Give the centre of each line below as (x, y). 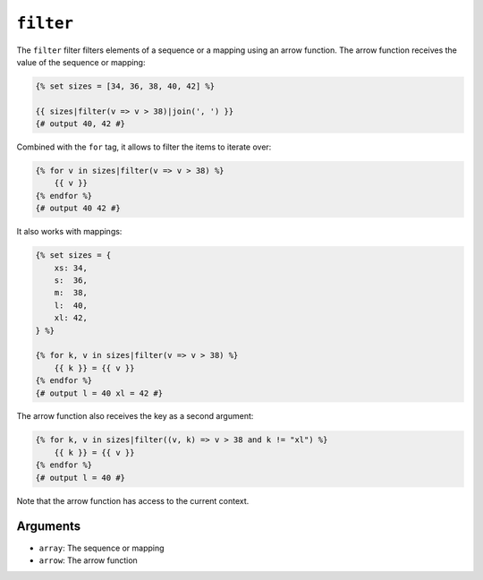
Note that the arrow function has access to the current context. (133, 500)
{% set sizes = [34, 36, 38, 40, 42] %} (125, 86)
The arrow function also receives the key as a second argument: (135, 416)
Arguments (49, 527)
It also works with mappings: (69, 232)
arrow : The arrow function (88, 560)
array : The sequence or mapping (102, 548)
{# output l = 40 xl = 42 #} (99, 393)
